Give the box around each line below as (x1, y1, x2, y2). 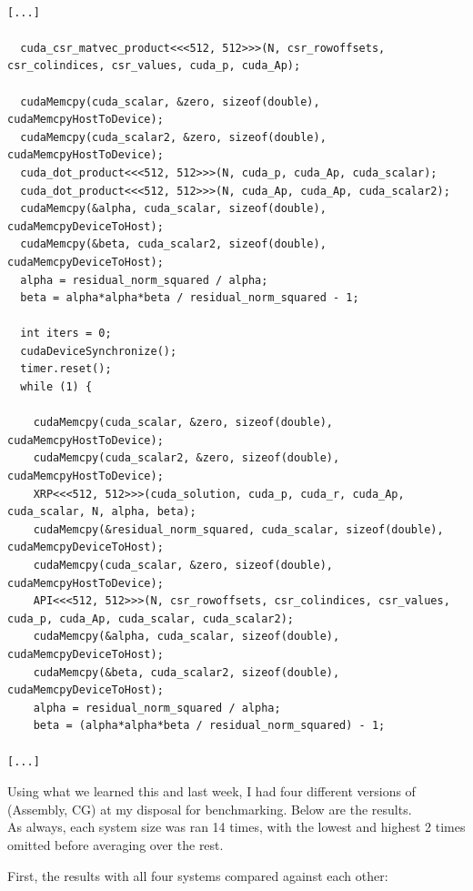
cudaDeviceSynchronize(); (20, 344, 177, 358)
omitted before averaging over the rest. (7, 835, 224, 854)
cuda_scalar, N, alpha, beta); (7, 505, 196, 519)
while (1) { (20, 380, 93, 394)
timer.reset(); (20, 362, 112, 376)
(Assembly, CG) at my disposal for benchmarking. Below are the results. (7, 799, 412, 818)
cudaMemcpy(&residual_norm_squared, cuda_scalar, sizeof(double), (33, 522, 444, 536)
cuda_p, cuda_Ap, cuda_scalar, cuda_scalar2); (7, 612, 294, 625)
